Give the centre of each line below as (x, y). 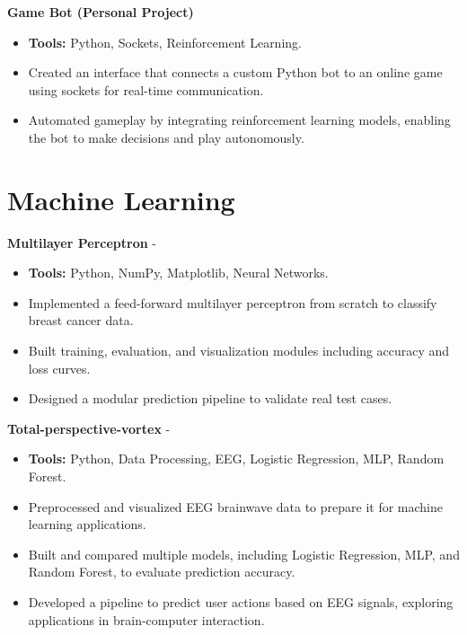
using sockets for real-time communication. (146, 89)
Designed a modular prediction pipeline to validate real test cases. (210, 398)
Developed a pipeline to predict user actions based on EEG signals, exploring (241, 602)
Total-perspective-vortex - (89, 428)
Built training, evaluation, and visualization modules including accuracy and (239, 351)
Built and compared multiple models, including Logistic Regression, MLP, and (244, 554)
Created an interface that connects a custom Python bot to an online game (235, 72)
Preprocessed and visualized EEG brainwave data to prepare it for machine (236, 506)
